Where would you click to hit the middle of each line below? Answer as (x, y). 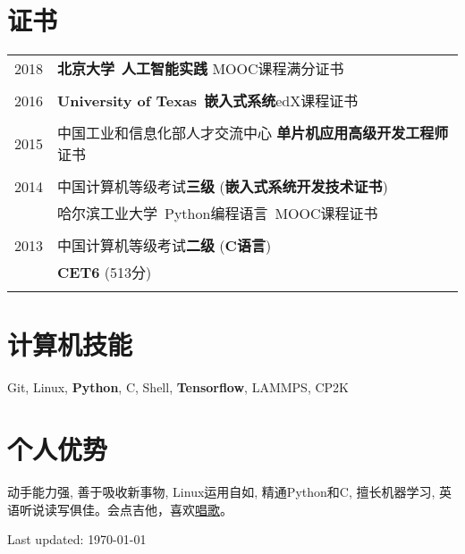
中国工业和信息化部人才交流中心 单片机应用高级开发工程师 (253, 133)
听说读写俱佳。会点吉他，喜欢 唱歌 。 (126, 509)
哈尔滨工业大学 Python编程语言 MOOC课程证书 (218, 214)
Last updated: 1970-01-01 (77, 539)
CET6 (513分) (105, 273)
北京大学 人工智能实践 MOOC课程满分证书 (201, 69)
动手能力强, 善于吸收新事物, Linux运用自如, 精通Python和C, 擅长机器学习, (221, 491)
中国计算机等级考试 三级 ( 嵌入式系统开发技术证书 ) (223, 187)
